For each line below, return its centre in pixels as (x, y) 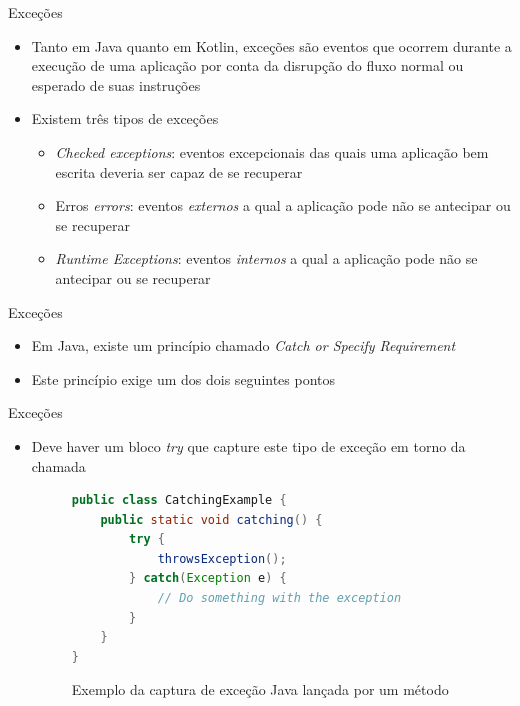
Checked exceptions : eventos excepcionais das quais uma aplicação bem (272, 151)
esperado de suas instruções (116, 84)
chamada (58, 465)
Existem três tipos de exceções (125, 118)
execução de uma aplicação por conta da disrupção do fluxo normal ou (247, 65)
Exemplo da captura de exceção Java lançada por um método (260, 689)
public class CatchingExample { (179, 500)
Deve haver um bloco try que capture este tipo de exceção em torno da (248, 445)
